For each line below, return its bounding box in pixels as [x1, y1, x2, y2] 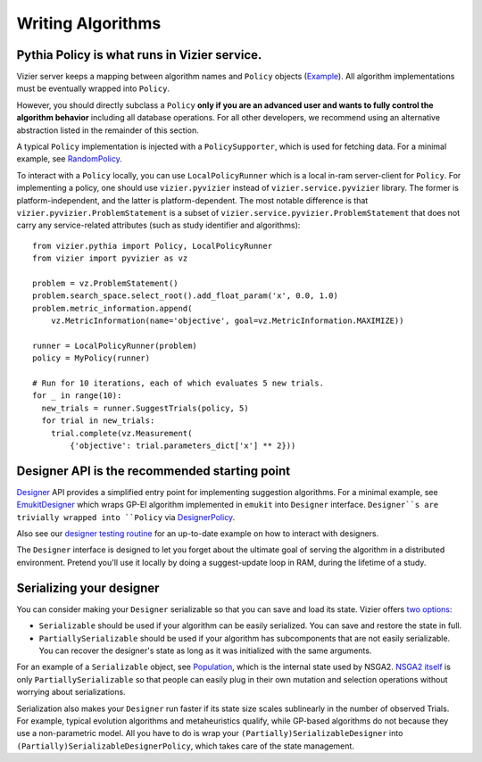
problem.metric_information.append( [32, 303, 193, 313]
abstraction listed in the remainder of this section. [16, 125, 200, 136]
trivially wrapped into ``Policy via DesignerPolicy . [16, 511, 236, 522]
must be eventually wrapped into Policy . [16, 83, 170, 94]
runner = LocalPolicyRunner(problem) [32, 340, 198, 351]
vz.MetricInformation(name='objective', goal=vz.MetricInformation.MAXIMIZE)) [50, 316, 404, 326]
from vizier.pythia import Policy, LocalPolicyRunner [32, 241, 272, 251]
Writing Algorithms [16, 13, 162, 33]
